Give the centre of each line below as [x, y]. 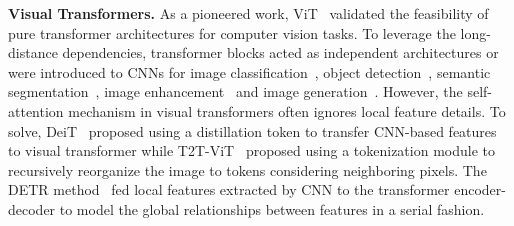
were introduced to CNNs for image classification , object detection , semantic [249, 71]
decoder [32, 208]
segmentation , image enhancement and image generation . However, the [235, 91]
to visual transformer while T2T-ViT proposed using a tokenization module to [251, 150]
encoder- [480, 189]
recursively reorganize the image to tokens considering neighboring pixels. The [247, 169]
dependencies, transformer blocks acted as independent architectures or [280, 52]
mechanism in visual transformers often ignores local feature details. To [287, 110]
